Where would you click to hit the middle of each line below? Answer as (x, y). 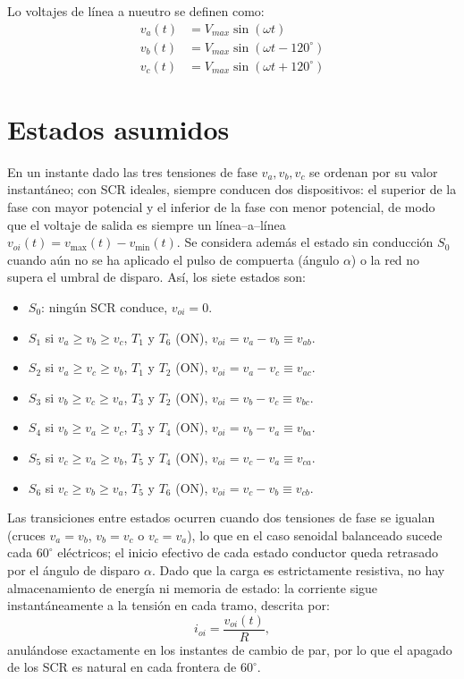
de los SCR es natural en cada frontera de (122, 667)
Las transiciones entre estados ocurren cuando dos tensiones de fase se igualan (221, 518)
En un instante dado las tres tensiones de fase (132, 171)
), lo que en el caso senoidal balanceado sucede (315, 535)
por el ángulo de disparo (74, 569)
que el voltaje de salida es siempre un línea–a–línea (147, 224)
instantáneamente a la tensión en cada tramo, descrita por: (169, 605)
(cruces (26, 535)
